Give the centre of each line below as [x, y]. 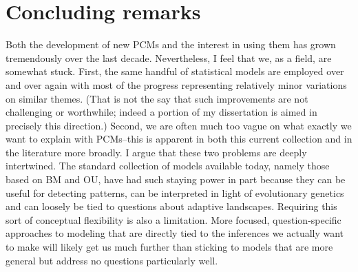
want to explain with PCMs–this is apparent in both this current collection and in [179, 139]
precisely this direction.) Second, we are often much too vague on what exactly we [179, 125]
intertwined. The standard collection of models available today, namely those [168, 166]
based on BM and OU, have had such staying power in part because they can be [176, 179]
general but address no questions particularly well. [112, 260]
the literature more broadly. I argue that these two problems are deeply [156, 152]
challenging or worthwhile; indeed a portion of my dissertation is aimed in [161, 112]
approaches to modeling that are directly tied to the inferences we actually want [175, 233]
